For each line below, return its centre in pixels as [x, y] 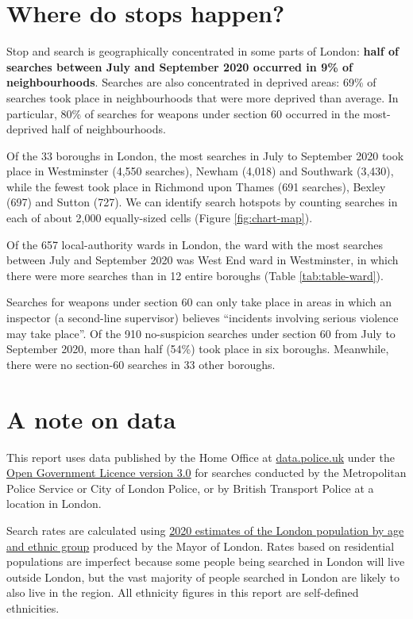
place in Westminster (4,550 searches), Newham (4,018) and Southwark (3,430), [200, 171]
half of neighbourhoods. [108, 129]
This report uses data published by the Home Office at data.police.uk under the [201, 457]
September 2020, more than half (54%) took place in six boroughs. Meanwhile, [198, 349]
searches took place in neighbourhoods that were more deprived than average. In [203, 97]
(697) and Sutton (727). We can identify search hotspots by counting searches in [202, 202]
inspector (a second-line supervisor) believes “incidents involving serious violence [203, 318]
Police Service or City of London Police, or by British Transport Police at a [190, 488]
